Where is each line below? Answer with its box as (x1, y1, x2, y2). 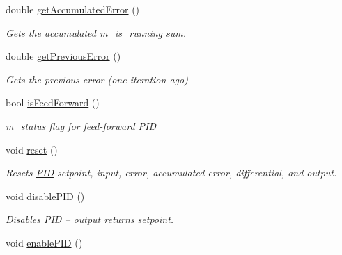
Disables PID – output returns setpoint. (6, 212, 174, 227)
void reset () (6, 142, 58, 156)
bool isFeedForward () (6, 95, 100, 110)
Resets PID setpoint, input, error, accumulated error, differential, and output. (6, 165, 337, 180)
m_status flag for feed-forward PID (6, 118, 157, 133)
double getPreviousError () (6, 49, 121, 63)
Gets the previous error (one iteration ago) (6, 72, 188, 86)
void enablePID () (6, 235, 83, 249)
